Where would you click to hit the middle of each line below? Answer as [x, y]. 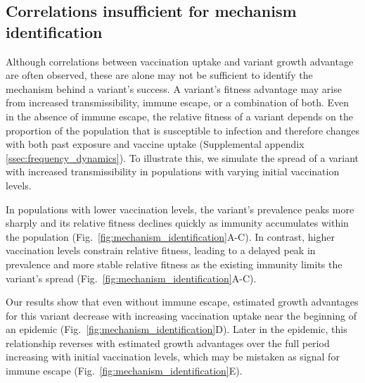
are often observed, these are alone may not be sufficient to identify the [159, 75]
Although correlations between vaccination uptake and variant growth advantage [180, 61]
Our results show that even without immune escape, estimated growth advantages [182, 302]
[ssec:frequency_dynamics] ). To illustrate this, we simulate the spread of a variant [182, 157]
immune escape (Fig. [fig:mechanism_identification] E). [124, 371]
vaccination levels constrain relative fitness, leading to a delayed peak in [161, 250]
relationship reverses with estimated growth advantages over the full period [168, 343]
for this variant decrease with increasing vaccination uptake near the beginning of [181, 315]
